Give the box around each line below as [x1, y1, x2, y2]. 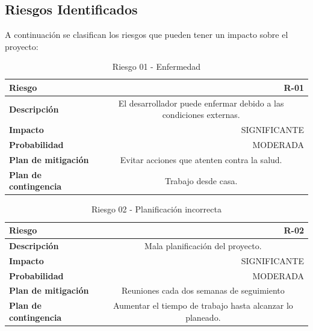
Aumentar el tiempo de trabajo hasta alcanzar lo [113, 299, 293, 312]
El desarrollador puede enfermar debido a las [118, 96, 284, 109]
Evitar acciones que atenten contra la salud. [120, 153, 282, 165]
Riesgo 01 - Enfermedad [112, 60, 201, 73]
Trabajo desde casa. [164, 174, 238, 187]
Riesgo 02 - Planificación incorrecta [91, 203, 222, 215]
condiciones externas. [162, 108, 240, 121]
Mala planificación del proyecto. [144, 239, 262, 252]
